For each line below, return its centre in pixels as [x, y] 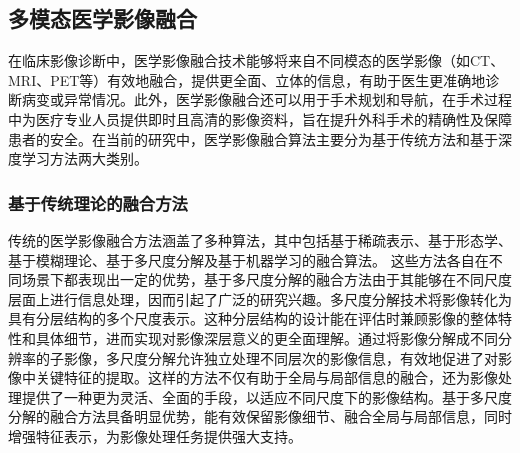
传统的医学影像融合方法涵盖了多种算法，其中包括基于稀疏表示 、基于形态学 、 [260, 239]
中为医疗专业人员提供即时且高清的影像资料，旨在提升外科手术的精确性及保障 [260, 118]
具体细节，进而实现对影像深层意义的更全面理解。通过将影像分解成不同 [266, 337]
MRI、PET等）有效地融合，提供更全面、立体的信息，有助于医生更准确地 [247, 79]
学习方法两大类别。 [84, 158]
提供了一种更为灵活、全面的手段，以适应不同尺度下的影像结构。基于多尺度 [266, 396]
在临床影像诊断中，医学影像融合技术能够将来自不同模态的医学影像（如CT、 [256, 60]
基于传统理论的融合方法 [98, 202]
